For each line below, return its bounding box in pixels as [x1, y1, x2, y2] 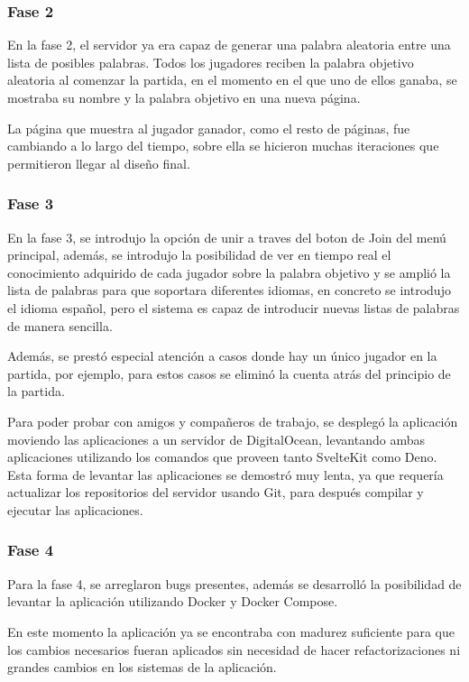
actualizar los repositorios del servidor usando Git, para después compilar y [7, 483, 424, 502]
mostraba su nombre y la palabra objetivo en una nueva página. [7, 88, 361, 106]
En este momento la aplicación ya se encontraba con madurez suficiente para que [7, 622, 455, 641]
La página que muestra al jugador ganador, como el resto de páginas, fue [7, 118, 410, 137]
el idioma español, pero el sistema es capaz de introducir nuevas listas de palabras [7, 298, 460, 317]
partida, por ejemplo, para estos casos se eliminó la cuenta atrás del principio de [7, 364, 451, 382]
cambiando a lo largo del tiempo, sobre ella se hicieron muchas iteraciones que [7, 136, 439, 155]
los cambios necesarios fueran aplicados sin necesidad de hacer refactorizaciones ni [7, 640, 461, 659]
